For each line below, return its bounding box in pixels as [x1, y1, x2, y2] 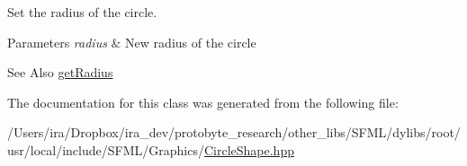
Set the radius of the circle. [7, 3, 157, 21]
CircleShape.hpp [203, 140, 294, 159]
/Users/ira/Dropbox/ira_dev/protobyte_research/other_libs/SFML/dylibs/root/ [7, 123, 461, 142]
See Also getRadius [7, 63, 113, 82]
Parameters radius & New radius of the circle [7, 32, 256, 51]
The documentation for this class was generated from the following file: [7, 92, 399, 111]
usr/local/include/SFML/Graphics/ [7, 140, 204, 159]
